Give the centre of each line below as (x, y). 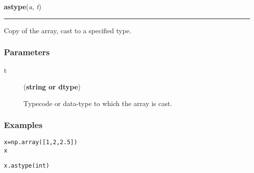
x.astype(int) (27, 165)
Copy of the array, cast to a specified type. (68, 30)
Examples (23, 125)
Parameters (27, 52)
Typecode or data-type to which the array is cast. (98, 103)
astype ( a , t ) (23, 6)
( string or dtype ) (52, 86)
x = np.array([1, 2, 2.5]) (41, 142)
